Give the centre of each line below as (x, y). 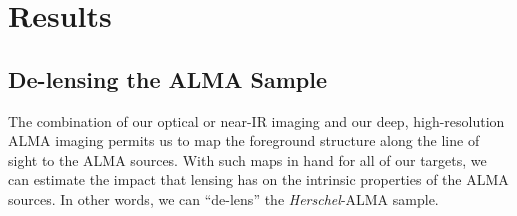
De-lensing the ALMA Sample (167, 78)
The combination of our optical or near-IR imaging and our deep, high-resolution (256, 120)
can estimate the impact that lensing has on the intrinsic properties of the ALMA (258, 179)
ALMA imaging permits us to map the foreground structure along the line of (244, 140)
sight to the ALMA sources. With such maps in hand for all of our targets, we (247, 159)
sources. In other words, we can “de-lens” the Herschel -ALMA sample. (223, 198)
